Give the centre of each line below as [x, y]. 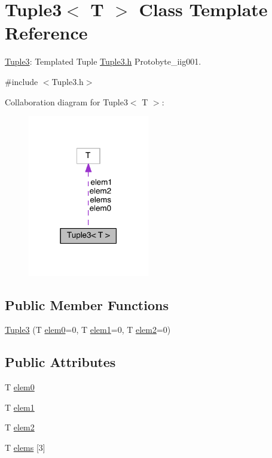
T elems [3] [25, 447]
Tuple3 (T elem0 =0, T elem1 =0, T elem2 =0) [88, 330]
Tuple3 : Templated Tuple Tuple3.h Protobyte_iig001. [103, 61]
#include [22, 81]
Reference [46, 33]
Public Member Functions [87, 304]
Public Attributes [60, 362]
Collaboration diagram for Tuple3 [66, 101]
